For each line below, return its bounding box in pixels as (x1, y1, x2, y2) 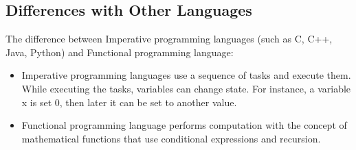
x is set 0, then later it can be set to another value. (21, 95, 237, 109)
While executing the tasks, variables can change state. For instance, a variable (21, 81, 351, 95)
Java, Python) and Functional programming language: (5, 45, 234, 59)
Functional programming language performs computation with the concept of (21, 118, 347, 132)
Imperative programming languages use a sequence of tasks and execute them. (21, 68, 351, 82)
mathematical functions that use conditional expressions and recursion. (21, 131, 321, 145)
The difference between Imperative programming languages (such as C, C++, (5, 32, 333, 46)
